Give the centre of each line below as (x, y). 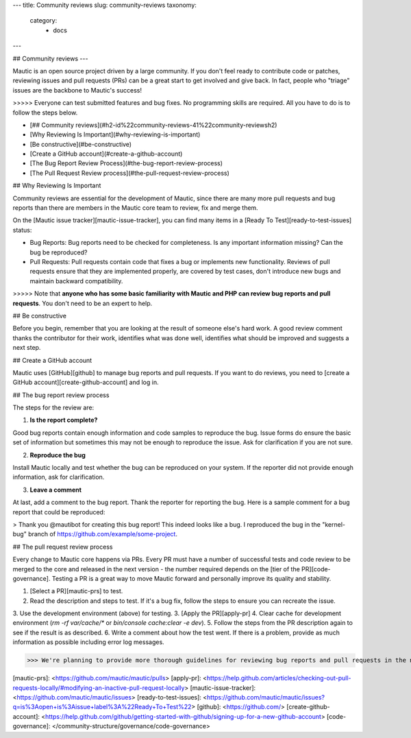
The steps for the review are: (53, 407)
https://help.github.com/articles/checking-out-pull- (279, 678)
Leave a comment (56, 490)
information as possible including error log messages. (88, 642)
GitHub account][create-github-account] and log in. (86, 382)
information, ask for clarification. (59, 477)
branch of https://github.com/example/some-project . (103, 534)
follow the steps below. (45, 112)
